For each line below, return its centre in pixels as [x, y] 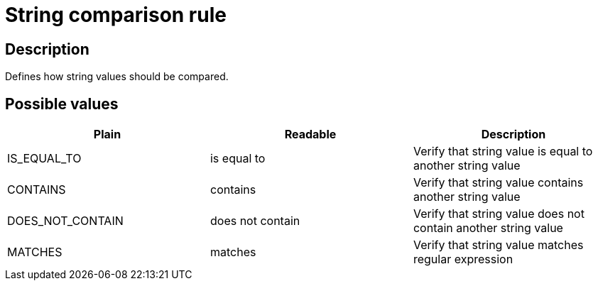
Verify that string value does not [499, 214]
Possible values [62, 104]
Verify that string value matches [498, 245]
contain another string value [488, 228]
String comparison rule [116, 15]
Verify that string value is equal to [503, 152]
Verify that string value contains [498, 183]
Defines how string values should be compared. [117, 77]
